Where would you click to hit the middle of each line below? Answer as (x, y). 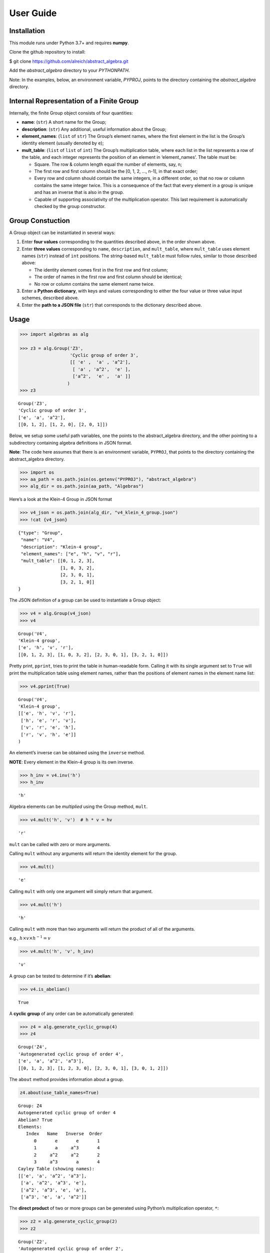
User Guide (33, 13)
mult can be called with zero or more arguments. (60, 844)
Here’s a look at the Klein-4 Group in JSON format (61, 499)
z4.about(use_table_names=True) (59, 1092)
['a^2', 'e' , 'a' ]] (102, 376)
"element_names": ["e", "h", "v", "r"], (71, 554)
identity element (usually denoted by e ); (63, 143)
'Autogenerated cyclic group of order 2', (71, 1249)
